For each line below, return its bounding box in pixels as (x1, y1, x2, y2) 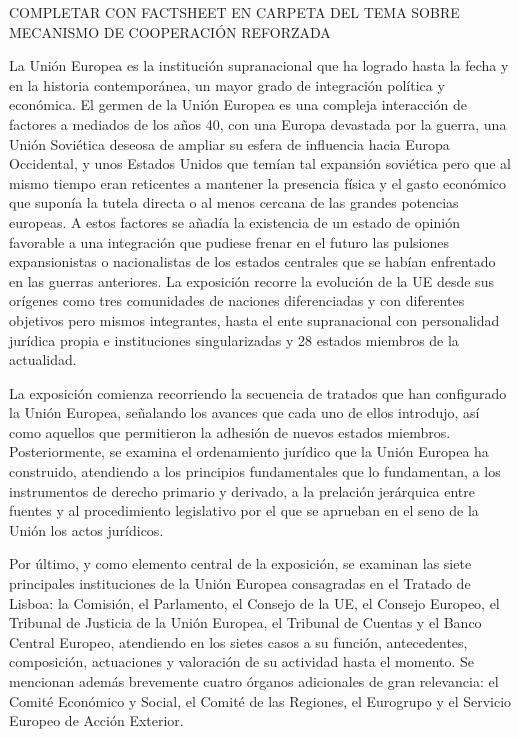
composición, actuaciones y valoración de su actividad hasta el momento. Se (9, 651, 475, 672)
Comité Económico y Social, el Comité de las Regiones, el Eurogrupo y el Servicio (9, 690, 512, 711)
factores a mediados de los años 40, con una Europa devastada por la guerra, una (9, 113, 507, 134)
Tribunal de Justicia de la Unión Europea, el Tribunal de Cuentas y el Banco (9, 612, 482, 633)
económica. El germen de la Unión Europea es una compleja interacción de (9, 94, 467, 115)
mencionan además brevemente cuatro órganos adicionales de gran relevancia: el (9, 671, 499, 691)
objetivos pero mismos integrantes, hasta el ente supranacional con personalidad (9, 309, 500, 330)
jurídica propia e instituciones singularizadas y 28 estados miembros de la (9, 329, 459, 350)
